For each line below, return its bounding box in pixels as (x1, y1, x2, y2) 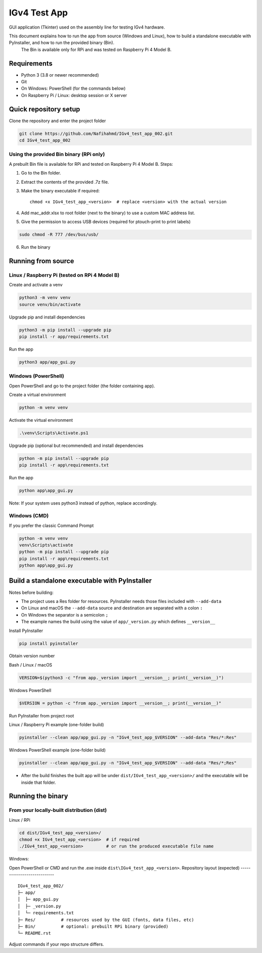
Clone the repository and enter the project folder (9, 118, 106, 124)
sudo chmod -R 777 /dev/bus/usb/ (19, 232, 99, 238)
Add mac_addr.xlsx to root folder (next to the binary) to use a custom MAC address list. (21, 210, 195, 216)
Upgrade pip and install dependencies (9, 314, 85, 320)
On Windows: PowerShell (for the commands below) (21, 85, 126, 92)
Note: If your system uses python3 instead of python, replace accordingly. (9, 500, 158, 506)
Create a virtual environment (9, 392, 66, 397)
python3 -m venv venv (19, 295, 71, 301)
